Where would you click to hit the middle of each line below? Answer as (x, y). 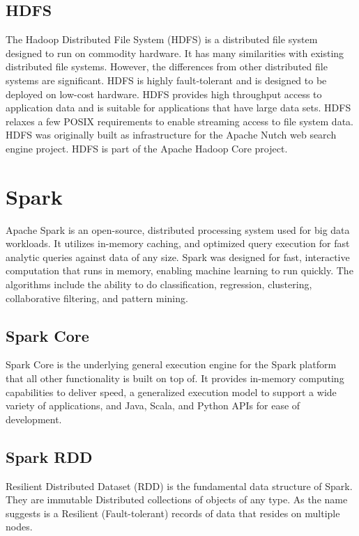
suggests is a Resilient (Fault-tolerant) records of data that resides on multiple (173, 513)
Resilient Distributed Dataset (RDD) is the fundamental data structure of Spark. (179, 486)
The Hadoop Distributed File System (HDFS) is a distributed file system (162, 39)
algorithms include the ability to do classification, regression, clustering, (159, 284)
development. (34, 419)
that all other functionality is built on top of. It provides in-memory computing (175, 378)
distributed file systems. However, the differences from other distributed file (167, 66)
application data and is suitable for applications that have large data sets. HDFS (178, 108)
